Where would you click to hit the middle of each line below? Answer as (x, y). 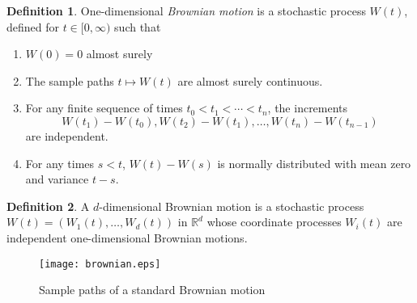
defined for (33, 26)
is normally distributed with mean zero (314, 163)
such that (138, 26)
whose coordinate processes (274, 222)
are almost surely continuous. (250, 80)
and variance (57, 179)
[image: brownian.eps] (100, 264)
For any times (60, 163)
